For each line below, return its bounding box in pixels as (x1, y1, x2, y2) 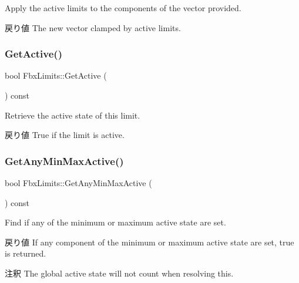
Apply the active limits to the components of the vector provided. (5, 2, 241, 14)
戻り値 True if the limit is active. (5, 129, 125, 141)
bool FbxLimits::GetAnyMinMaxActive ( (5, 177, 152, 188)
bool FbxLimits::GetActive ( (5, 69, 107, 82)
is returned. (5, 247, 46, 260)
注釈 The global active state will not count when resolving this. (5, 267, 234, 279)
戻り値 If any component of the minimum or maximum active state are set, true (5, 235, 294, 248)
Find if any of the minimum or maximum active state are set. (5, 216, 226, 228)
